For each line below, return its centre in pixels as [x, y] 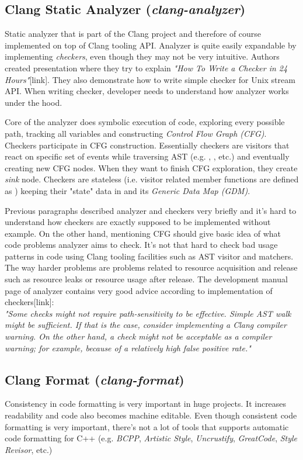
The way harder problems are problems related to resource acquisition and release [151, 267]
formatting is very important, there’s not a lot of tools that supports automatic [147, 426]
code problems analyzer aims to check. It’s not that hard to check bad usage [141, 245]
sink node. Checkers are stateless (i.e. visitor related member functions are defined [152, 179]
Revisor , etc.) [29, 449]
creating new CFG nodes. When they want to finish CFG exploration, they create [151, 167]
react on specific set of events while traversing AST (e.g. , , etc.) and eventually [147, 156]
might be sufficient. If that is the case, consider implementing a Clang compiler [146, 325]
